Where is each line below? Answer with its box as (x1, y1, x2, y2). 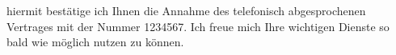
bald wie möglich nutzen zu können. (6, 33, 184, 50)
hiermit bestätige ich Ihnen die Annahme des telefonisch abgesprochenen (6, 2, 366, 18)
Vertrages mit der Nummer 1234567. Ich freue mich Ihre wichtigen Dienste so (6, 18, 390, 34)
